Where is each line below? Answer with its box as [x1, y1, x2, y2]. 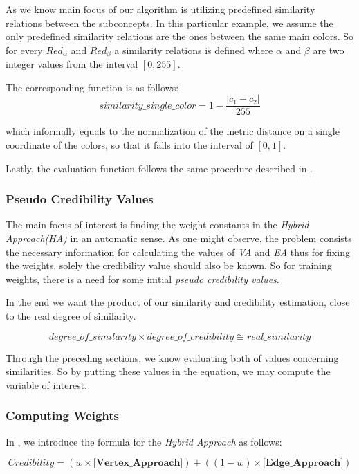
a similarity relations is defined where [114, 42, 273, 57]
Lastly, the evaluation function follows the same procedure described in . [6, 161, 313, 175]
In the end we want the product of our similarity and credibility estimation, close [6, 295, 350, 309]
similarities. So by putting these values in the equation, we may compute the [6, 364, 331, 379]
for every [6, 42, 43, 57]
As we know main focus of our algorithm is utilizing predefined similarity [6, 2, 315, 16]
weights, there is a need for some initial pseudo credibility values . [6, 271, 279, 286]
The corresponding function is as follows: [6, 80, 179, 94]
